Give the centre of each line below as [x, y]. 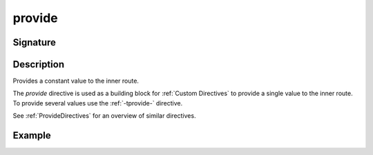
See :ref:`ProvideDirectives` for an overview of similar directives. [104, 116]
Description [39, 64]
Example [32, 135]
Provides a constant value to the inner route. [76, 81]
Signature [35, 42]
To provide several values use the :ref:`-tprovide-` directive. [98, 103]
